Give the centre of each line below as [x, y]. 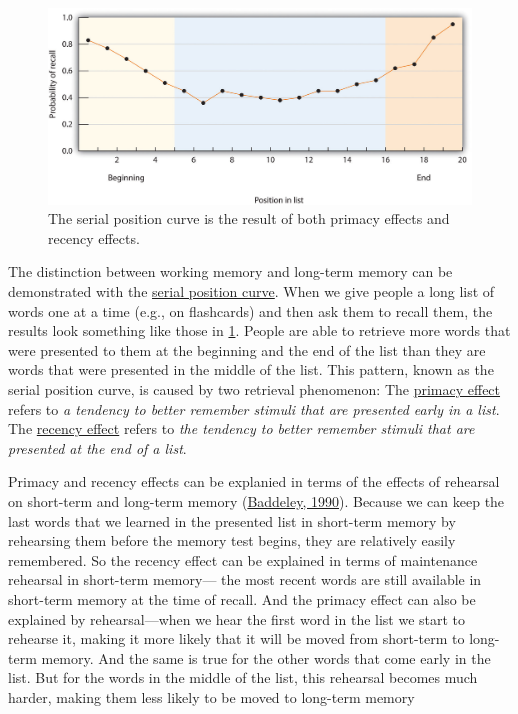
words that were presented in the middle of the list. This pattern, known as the [251, 369]
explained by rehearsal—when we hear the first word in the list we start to [237, 618]
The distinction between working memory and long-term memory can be [230, 271]
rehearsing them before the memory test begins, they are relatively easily [232, 540]
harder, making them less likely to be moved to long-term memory [211, 696]
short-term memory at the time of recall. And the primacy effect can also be [242, 598]
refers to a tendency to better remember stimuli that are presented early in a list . [254, 408]
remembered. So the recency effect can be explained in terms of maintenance [243, 559]
